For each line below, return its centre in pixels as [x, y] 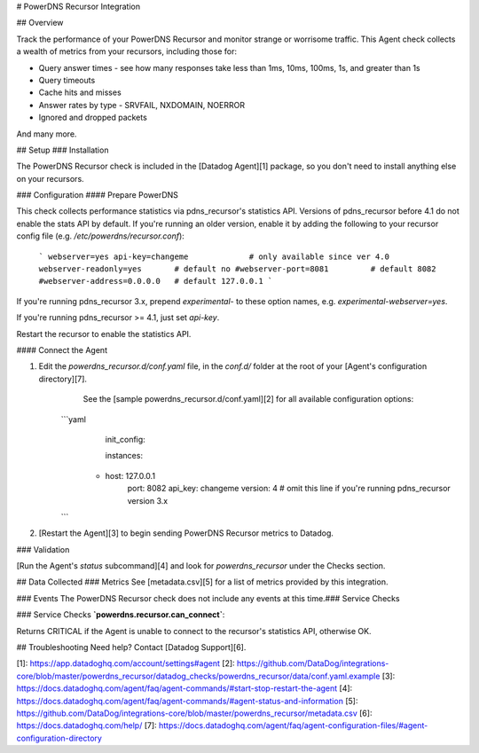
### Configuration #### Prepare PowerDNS [98, 195]
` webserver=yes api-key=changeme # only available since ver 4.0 [214, 256]
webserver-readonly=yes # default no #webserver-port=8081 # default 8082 [237, 269]
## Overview [40, 23]
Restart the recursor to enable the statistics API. [104, 333]
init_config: [125, 439]
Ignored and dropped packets [93, 118]
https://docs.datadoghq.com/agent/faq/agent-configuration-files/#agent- [293, 726]
